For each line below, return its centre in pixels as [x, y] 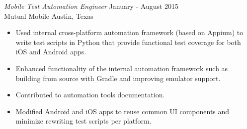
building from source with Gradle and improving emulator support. [118, 78]
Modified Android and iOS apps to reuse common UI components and [123, 111]
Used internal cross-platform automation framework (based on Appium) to [129, 32]
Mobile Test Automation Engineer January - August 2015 [91, 6]
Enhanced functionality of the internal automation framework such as [122, 68]
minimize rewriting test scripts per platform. [83, 121]
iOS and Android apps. [51, 52]
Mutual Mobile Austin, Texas [49, 16]
